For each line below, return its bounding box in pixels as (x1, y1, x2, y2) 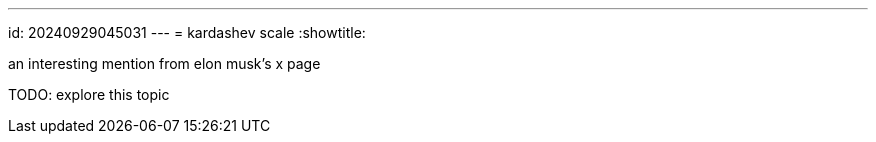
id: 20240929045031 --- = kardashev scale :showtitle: (8, 24, 366, 41)
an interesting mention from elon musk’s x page (8, 55, 321, 72)
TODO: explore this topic (8, 86, 170, 103)
